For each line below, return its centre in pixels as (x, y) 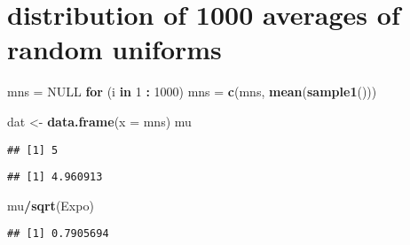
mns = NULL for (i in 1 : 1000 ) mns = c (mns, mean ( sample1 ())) (192, 92)
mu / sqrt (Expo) (51, 205)
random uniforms (114, 49)
